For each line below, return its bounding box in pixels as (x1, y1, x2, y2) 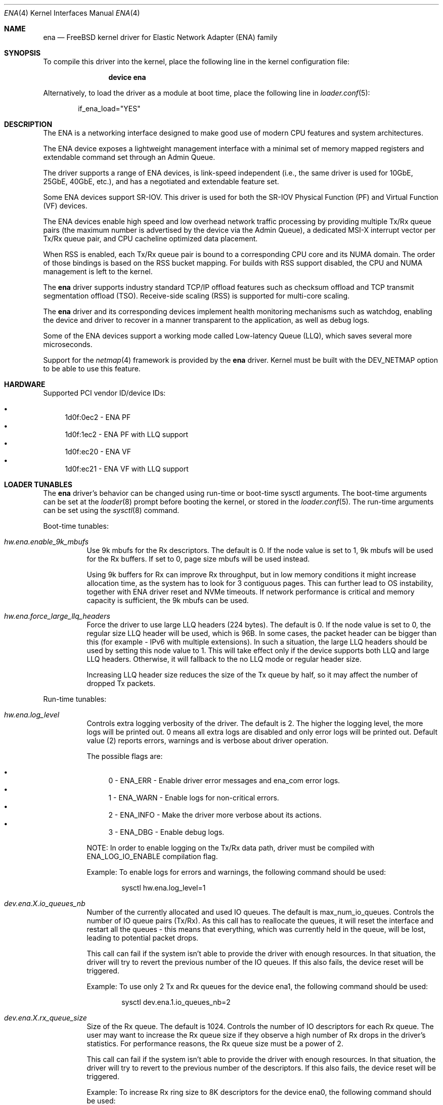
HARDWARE (4, 380, 46, 389)
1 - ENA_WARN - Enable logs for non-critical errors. (108, 793, 279, 802)
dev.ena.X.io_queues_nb (4, 899, 85, 908)
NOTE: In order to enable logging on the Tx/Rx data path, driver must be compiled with (86, 843, 375, 852)
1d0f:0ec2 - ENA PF (65, 413, 131, 421)
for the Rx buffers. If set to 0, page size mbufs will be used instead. (86, 555, 310, 563)
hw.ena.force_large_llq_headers (4, 612, 110, 620)
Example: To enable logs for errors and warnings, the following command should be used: (86, 868, 386, 876)
